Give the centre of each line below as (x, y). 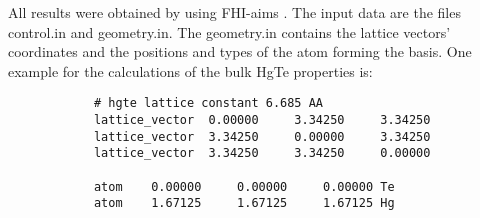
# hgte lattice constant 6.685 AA (208, 103)
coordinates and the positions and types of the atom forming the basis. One (240, 51)
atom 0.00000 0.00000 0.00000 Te (244, 186)
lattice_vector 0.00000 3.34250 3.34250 (262, 120)
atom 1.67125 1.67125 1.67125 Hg (244, 203)
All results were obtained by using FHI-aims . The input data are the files (234, 12)
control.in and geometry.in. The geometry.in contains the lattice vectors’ (229, 31)
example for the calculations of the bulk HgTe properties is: (190, 70)
